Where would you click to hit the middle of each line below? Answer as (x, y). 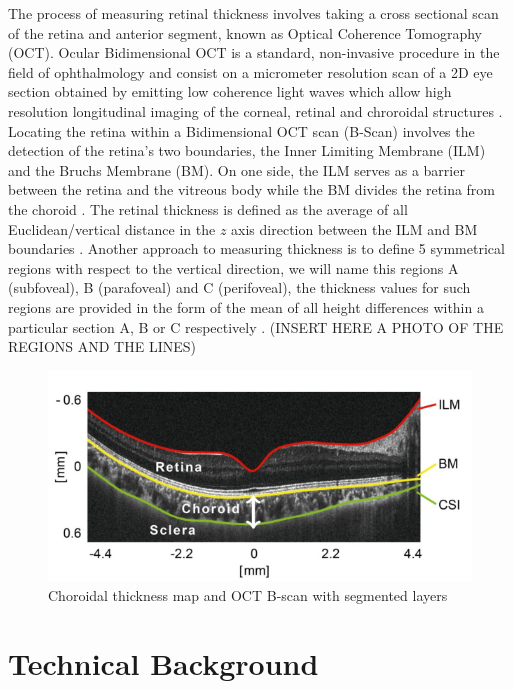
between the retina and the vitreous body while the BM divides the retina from (252, 189)
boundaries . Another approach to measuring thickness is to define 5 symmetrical (256, 248)
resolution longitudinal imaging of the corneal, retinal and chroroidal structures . (255, 110)
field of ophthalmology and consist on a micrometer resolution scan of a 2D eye (250, 71)
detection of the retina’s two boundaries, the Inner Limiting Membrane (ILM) (247, 150)
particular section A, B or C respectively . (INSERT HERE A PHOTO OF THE (256, 326)
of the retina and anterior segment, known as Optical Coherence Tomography (245, 32)
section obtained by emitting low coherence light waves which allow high (230, 91)
